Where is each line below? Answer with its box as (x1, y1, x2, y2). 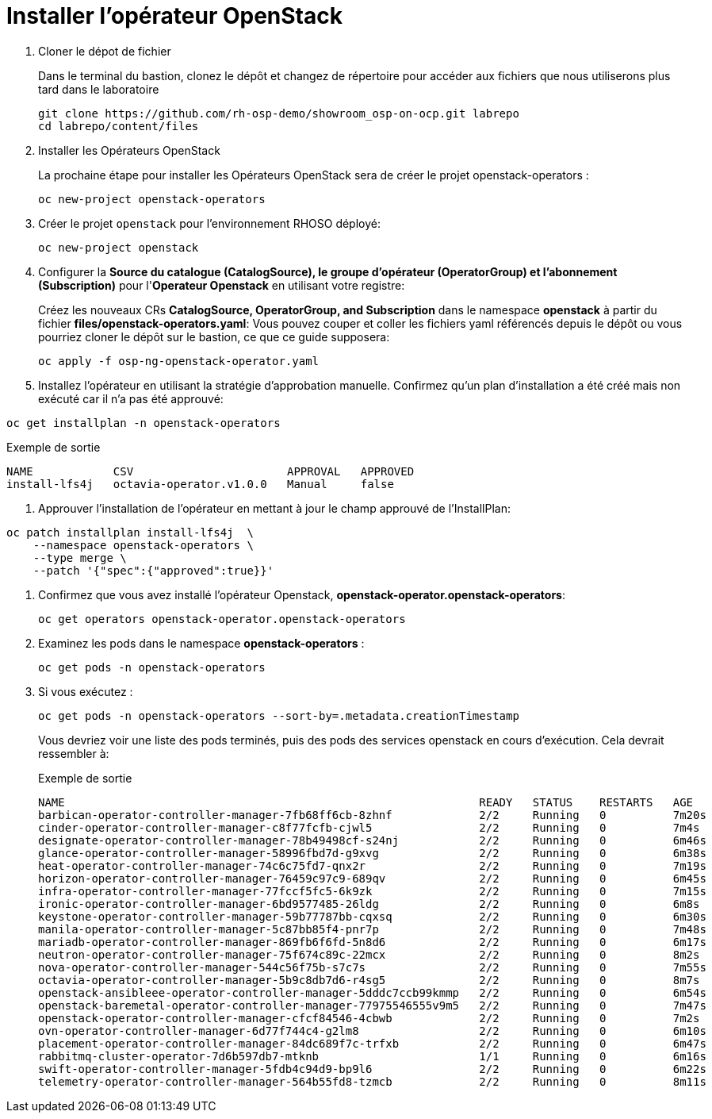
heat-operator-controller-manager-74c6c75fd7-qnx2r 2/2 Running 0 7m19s (38, 859, 706, 872)
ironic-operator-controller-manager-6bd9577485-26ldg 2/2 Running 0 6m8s (38, 897, 700, 910)
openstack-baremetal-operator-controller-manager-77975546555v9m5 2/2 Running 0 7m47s (38, 998, 706, 1012)
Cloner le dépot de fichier (38, 44, 171, 58)
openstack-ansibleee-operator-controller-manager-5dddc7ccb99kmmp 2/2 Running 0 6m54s (38, 986, 706, 999)
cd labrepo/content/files (38, 119, 199, 133)
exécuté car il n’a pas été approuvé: (38, 391, 224, 406)
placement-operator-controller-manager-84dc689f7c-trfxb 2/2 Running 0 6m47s (38, 1036, 706, 1050)
